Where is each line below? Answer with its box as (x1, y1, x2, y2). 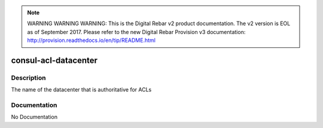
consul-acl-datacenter (11, 55, 98, 65)
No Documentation (11, 114, 58, 121)
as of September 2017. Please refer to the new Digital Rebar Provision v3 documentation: (27, 28, 246, 35)
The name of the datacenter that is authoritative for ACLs (11, 86, 152, 93)
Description (11, 74, 46, 82)
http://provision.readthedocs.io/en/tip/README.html (27, 36, 156, 44)
